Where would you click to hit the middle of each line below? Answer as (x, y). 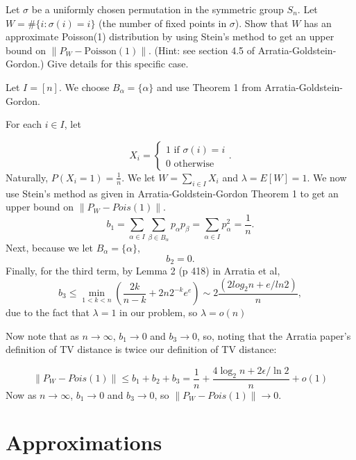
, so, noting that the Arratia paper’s (274, 335)
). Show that (262, 23)
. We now (327, 177)
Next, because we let (50, 247)
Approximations (84, 442)
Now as (21, 394)
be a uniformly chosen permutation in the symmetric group (158, 9)
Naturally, (27, 177)
